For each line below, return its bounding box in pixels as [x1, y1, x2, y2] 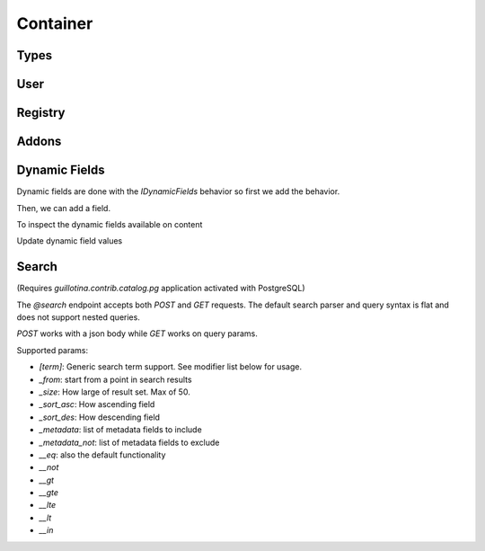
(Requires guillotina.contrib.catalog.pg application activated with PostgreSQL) [16, 283, 305, 294]
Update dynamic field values [16, 236, 123, 246]
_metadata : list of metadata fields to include [39, 424, 202, 435]
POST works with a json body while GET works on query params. [16, 328, 258, 339]
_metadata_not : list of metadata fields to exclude [39, 437, 220, 448]
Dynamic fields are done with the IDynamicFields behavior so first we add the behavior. [16, 186, 340, 197]
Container [16, 13, 93, 33]
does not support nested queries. [16, 311, 141, 323]
